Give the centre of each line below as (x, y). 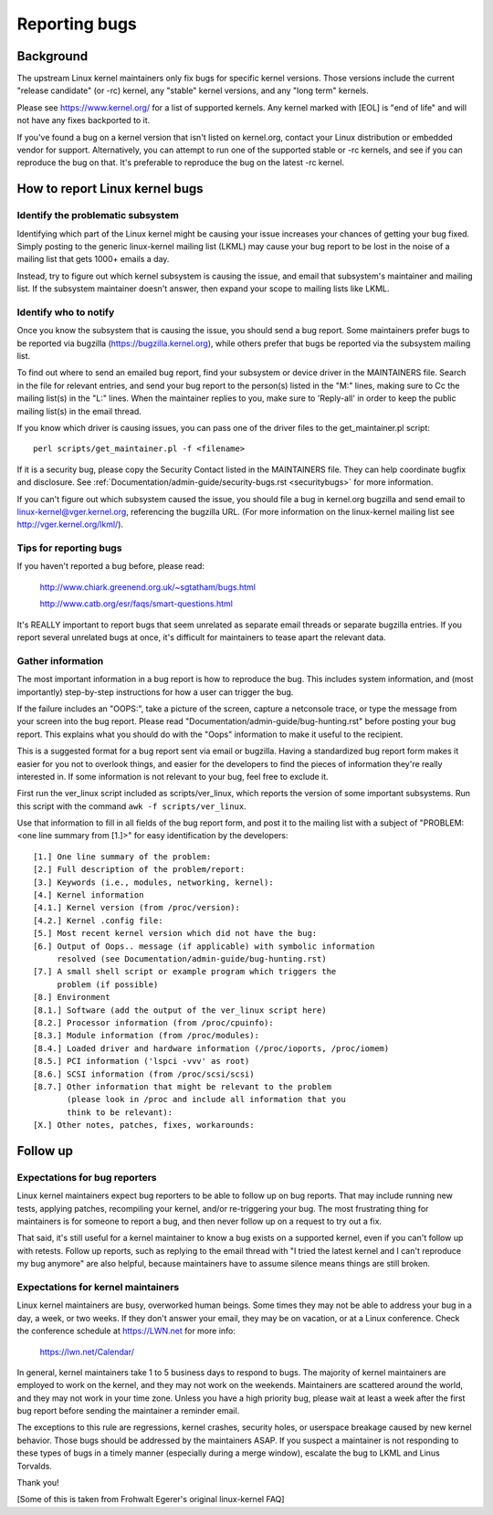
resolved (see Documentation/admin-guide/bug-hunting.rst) (192, 959)
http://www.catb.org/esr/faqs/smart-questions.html (136, 604)
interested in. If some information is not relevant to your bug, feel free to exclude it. (173, 776)
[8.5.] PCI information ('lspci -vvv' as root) (142, 1061)
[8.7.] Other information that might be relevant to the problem (183, 1086)
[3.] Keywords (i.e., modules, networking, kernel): (153, 882)
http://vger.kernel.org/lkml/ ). (70, 524)
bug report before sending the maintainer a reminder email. (128, 1411)
